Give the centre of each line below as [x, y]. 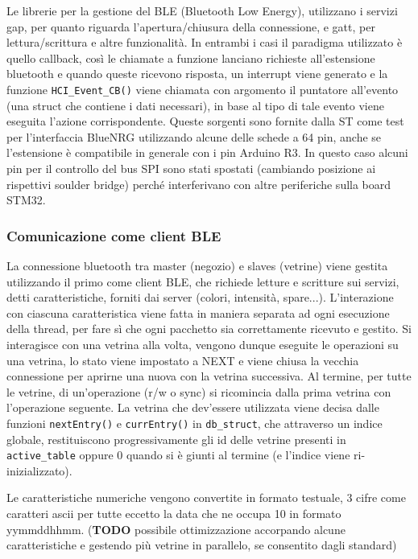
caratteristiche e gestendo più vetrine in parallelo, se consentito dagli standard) [202, 545]
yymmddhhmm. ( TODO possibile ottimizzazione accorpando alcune [176, 529]
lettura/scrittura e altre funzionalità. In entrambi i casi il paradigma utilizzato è [205, 42]
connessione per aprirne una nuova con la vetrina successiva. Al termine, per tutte [209, 376]
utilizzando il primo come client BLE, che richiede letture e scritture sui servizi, [203, 281]
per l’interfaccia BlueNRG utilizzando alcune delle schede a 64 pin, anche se [194, 136]
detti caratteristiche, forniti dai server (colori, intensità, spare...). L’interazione [200, 297]
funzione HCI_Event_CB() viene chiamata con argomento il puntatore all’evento [203, 89]
